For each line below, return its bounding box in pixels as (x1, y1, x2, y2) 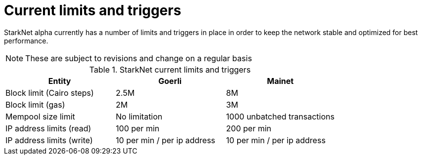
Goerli (158, 76, 182, 86)
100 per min (116, 123, 160, 133)
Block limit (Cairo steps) (5, 87, 94, 98)
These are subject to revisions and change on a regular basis (25, 53, 252, 63)
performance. (4, 36, 48, 45)
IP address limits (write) (5, 135, 93, 145)
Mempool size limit (5, 111, 75, 121)
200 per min (226, 123, 272, 133)
